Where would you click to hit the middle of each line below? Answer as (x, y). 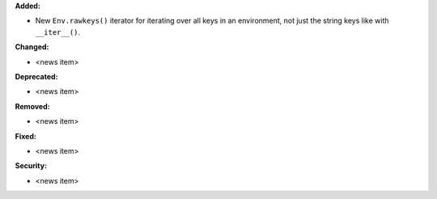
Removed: (32, 106)
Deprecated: (36, 76)
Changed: (32, 47)
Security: (31, 166)
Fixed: (25, 136)
